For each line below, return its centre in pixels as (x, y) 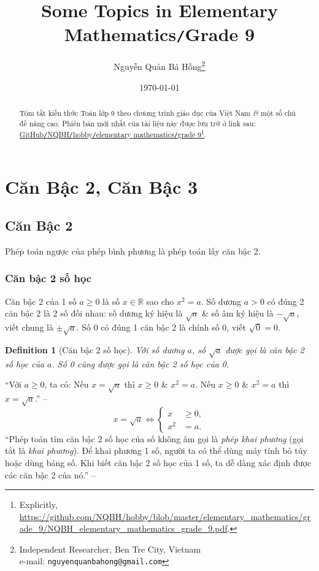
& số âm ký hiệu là (238, 313)
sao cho (160, 301)
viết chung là (29, 327)
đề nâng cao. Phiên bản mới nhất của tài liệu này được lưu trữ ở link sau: (137, 123)
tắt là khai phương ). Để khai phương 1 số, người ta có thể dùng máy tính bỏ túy (156, 450)
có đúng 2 (286, 301)
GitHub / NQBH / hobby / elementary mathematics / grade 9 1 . (113, 134)
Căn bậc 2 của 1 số (41, 301)
